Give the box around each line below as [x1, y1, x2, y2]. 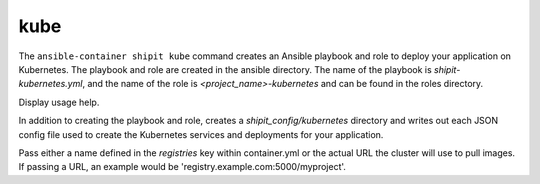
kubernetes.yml [18, 78, 83, 90]
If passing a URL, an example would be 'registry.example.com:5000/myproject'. [18, 161, 347, 173]
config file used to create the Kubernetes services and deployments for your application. [18, 128, 384, 140]
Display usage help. [18, 96, 100, 108]
